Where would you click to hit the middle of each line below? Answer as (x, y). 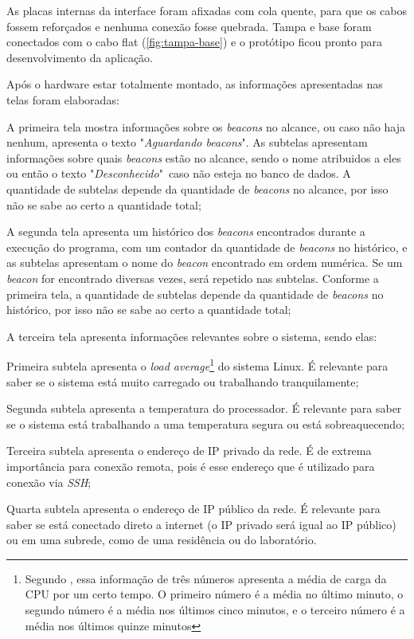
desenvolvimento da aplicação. (80, 57)
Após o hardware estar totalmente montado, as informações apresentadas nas (195, 84)
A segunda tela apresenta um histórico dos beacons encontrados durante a (186, 231)
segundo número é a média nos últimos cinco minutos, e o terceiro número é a (215, 610)
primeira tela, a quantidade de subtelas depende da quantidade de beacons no (195, 294)
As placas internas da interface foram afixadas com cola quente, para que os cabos (207, 10)
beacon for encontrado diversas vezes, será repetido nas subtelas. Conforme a (193, 278)
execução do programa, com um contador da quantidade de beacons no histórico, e (207, 247)
